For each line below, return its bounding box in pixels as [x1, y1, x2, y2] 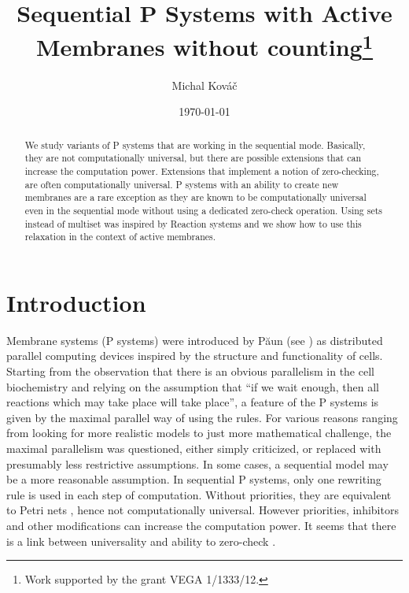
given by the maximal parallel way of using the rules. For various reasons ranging [6, 409, 398, 425]
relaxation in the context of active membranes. [24, 230, 216, 243]
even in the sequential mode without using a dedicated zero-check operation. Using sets [24, 203, 382, 217]
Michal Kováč [171, 76, 238, 93]
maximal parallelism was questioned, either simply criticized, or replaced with [6, 439, 381, 456]
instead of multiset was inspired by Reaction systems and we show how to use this [24, 217, 362, 230]
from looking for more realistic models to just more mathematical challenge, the [6, 424, 392, 441]
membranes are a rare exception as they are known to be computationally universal [24, 191, 367, 204]
